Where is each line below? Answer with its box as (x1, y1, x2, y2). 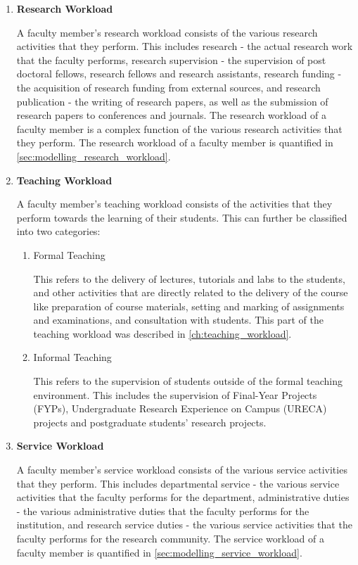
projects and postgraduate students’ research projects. (33, 414, 267, 429)
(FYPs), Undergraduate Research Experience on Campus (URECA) (33, 401, 327, 416)
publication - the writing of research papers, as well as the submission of (16, 94, 328, 108)
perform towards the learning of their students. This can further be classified (16, 210, 347, 224)
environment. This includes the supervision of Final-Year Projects (33, 387, 317, 402)
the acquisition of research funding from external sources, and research (16, 80, 321, 94)
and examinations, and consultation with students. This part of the (33, 312, 324, 327)
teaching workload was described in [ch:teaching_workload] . (33, 326, 292, 341)
